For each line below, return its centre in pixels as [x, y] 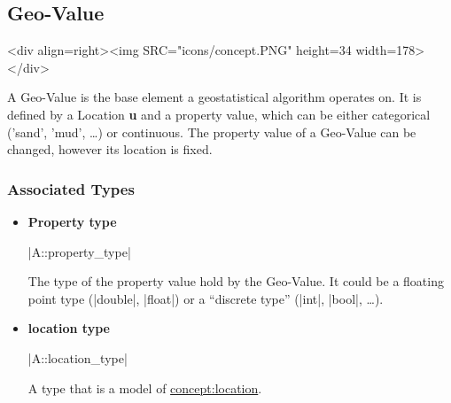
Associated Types [71, 188]
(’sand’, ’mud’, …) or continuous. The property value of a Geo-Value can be [212, 132]
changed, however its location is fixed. [110, 149]
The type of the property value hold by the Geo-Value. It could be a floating [236, 281]
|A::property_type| [79, 251]
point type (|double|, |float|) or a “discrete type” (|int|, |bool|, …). [206, 298]
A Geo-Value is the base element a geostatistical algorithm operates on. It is [214, 97]
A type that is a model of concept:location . [145, 387]
